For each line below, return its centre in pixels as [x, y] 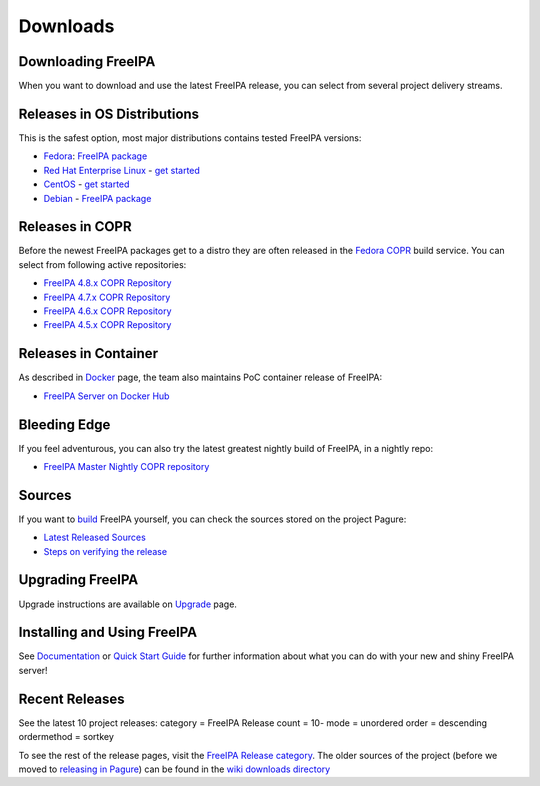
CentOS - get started [86, 184]
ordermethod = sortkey [66, 737]
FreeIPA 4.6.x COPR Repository [107, 311]
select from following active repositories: [102, 264]
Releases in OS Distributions [109, 113]
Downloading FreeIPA [87, 61]
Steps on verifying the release [105, 551]
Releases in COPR [75, 226]
